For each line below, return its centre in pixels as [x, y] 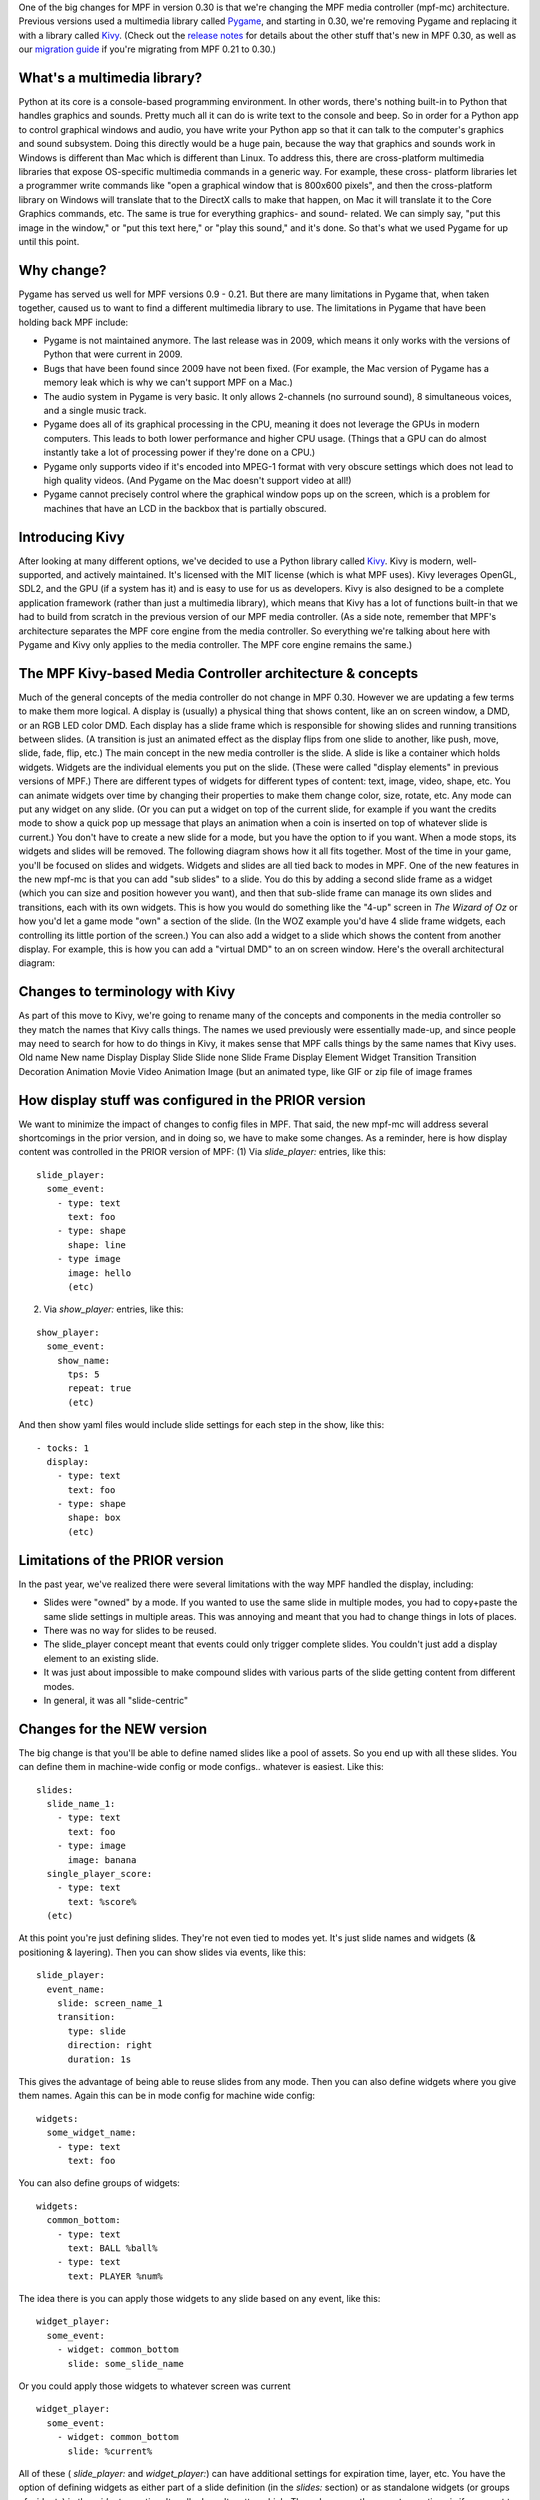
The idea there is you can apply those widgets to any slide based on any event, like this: [199, 2299]
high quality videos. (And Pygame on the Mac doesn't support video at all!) [197, 480]
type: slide [97, 2031]
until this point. [49, 241]
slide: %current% [110, 2451]
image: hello [99, 1273]
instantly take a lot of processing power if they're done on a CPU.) [179, 452]
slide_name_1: [81, 1803]
